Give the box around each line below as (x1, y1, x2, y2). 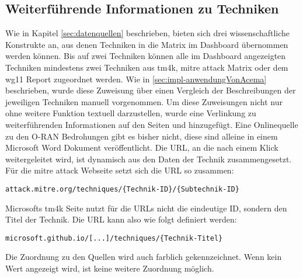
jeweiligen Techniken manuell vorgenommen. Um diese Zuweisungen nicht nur (5, 95, 283, 107)
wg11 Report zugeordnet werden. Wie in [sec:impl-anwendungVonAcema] (5, 72, 267, 85)
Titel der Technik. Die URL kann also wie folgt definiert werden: (5, 213, 237, 225)
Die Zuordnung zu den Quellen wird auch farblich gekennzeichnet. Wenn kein (5, 251, 282, 263)
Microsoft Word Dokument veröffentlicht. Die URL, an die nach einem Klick (5, 141, 278, 154)
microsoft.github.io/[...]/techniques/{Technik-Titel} (5, 234, 223, 242)
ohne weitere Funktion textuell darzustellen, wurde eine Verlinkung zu (5, 107, 256, 119)
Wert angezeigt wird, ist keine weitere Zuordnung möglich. (5, 262, 214, 274)
